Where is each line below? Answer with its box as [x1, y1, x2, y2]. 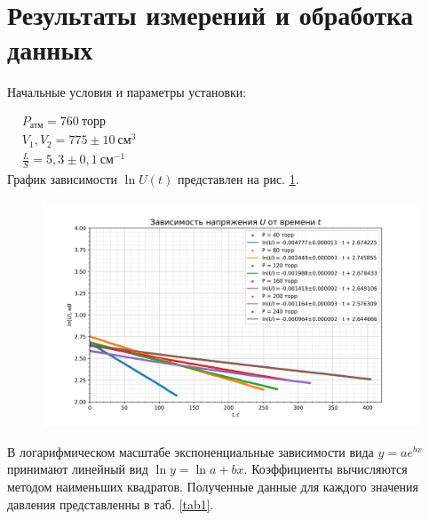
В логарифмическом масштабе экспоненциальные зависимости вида [7, 442, 374, 460]
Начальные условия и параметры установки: [7, 83, 247, 101]
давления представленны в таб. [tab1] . [7, 494, 214, 513]
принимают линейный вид [7, 460, 148, 478]
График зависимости [7, 170, 118, 188]
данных [7, 31, 93, 68]
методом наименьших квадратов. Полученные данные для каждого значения [7, 476, 418, 495]
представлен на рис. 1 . [177, 170, 299, 188]
